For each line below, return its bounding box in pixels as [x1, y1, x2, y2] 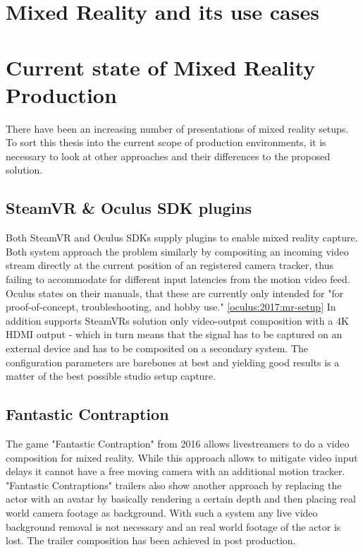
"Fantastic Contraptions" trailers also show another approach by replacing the [6, 477, 342, 492]
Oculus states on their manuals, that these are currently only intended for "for [6, 285, 344, 300]
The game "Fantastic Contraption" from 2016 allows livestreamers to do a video [6, 436, 350, 450]
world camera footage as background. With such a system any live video [6, 505, 318, 520]
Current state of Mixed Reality [6, 52, 316, 81]
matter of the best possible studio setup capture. [6, 368, 216, 383]
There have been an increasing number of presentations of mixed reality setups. [6, 121, 349, 136]
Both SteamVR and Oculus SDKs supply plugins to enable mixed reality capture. [6, 230, 358, 245]
